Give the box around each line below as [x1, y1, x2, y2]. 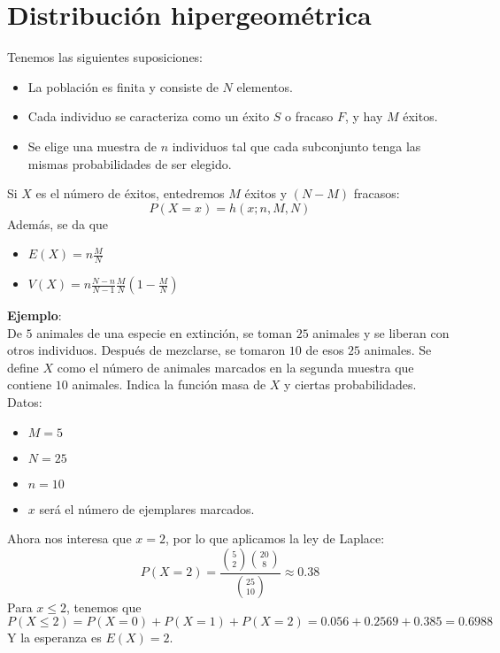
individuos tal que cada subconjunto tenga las [172, 136, 421, 155]
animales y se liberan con [312, 323, 450, 342]
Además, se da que [7, 214, 109, 233]
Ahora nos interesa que [7, 529, 132, 548]
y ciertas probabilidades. [284, 375, 417, 394]
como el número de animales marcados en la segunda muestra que [57, 357, 414, 376]
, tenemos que [65, 597, 142, 616]
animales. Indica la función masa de [72, 375, 266, 394]
